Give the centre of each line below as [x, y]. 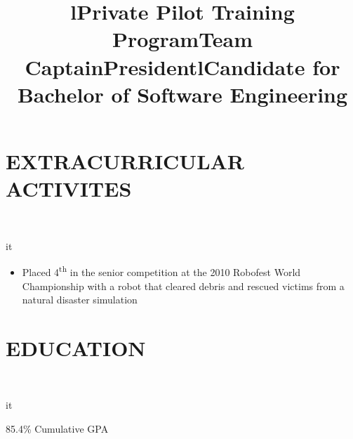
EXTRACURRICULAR [125, 160]
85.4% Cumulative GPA [57, 428]
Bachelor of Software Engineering [182, 94]
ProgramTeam [182, 39]
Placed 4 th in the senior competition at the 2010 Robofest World [161, 271]
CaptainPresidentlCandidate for [182, 66]
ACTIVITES [69, 189]
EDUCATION [76, 347]
